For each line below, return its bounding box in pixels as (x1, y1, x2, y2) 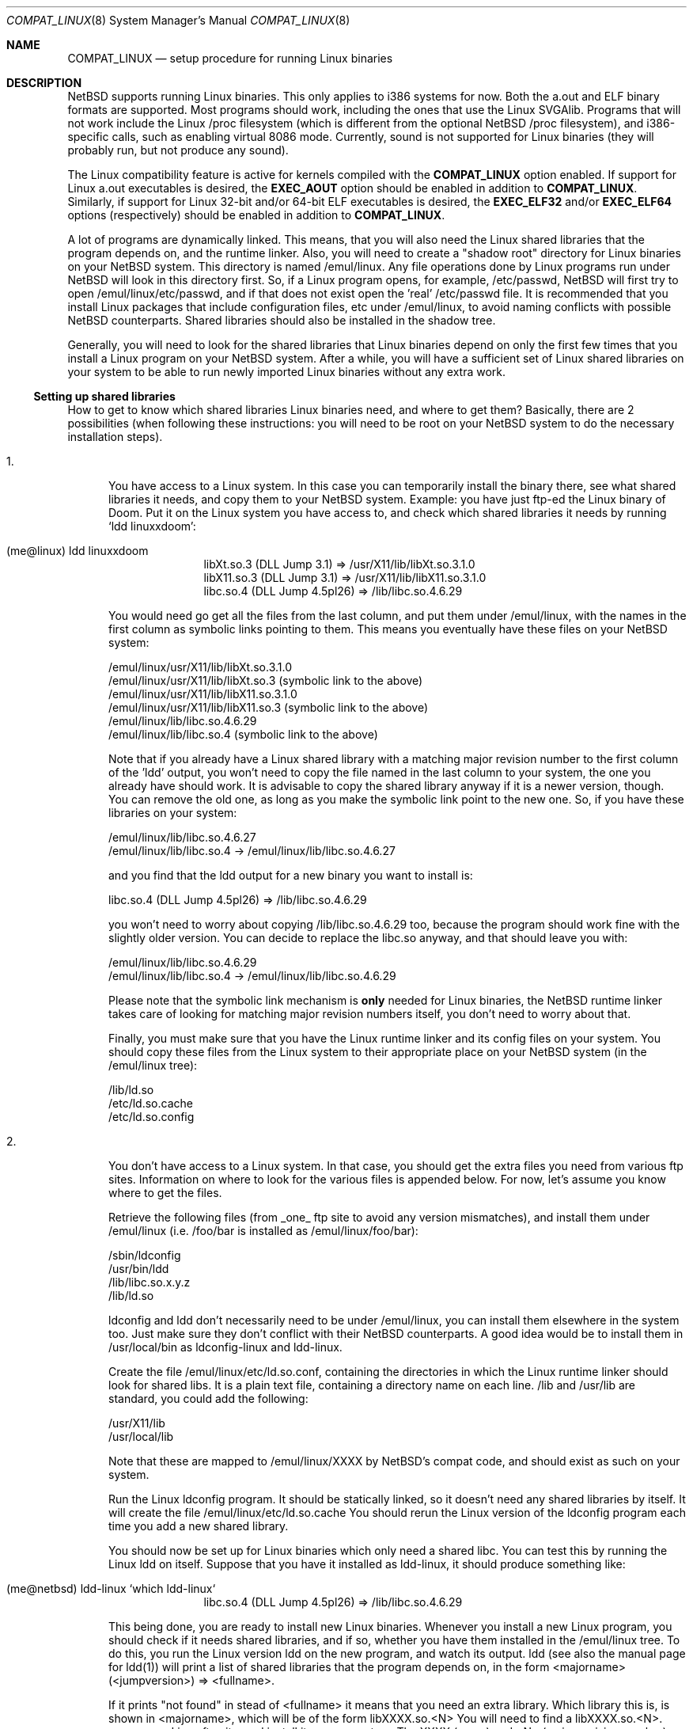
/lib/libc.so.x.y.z (108, 1275, 191, 1289)
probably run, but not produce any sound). (67, 143, 289, 157)
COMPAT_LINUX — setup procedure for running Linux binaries (67, 51, 393, 65)
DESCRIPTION (6, 76, 82, 89)
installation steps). (67, 430, 163, 443)
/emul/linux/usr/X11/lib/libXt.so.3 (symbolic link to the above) (108, 674, 423, 687)
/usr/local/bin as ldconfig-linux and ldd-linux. (108, 1340, 343, 1354)
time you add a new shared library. (108, 1519, 289, 1533)
